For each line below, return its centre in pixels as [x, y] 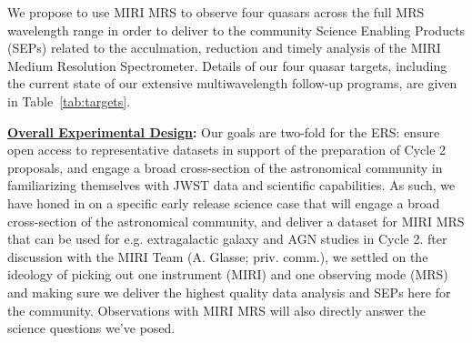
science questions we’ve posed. [91, 328]
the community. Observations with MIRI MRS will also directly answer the [217, 310]
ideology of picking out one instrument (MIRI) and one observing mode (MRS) [228, 274]
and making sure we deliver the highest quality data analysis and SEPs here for [229, 292]
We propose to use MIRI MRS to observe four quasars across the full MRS [216, 12]
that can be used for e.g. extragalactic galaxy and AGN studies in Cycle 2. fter [227, 239]
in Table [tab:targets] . [69, 101]
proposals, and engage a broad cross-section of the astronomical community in [225, 167]
